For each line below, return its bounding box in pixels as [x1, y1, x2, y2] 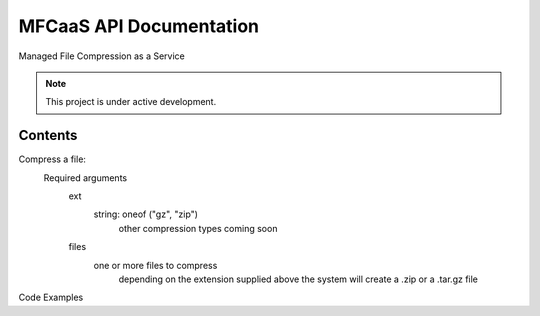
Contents [18, 127, 78, 144]
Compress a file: [18, 153, 87, 165]
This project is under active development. [45, 96, 217, 108]
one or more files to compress [93, 259, 218, 271]
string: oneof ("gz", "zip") [93, 208, 199, 220]
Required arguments [43, 171, 128, 184]
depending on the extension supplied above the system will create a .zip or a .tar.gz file [118, 273, 479, 285]
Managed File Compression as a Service [18, 50, 185, 62]
